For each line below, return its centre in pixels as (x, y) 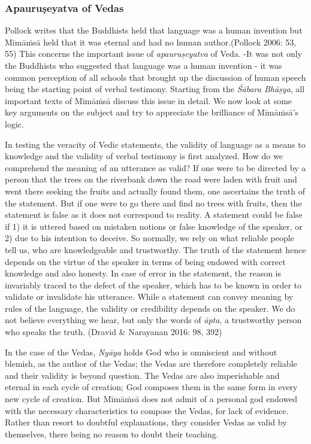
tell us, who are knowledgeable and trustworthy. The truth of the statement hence (155, 249)
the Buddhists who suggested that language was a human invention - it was (144, 65)
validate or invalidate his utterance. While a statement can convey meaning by (149, 296)
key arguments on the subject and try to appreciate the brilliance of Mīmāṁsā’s (152, 112)
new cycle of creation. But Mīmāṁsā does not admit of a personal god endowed (151, 399)
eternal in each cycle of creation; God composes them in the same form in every (151, 387)
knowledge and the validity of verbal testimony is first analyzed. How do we (144, 156)
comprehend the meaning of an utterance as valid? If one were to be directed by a (155, 167)
